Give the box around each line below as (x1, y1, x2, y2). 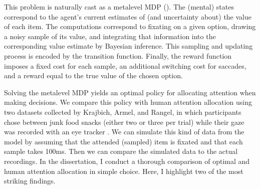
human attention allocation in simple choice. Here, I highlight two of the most (4, 165, 243, 176)
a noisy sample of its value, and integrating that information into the (4, 31, 216, 41)
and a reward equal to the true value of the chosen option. (4, 70, 183, 81)
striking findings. (4, 175, 56, 186)
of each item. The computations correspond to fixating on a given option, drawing (4, 21, 256, 32)
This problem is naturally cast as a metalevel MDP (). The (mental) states (4, 2, 234, 12)
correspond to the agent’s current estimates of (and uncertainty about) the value (4, 11, 252, 22)
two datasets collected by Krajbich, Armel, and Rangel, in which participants (4, 106, 241, 117)
